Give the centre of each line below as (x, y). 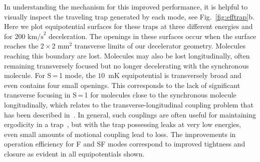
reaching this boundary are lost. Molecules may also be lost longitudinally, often (127, 55)
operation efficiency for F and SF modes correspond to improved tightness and (125, 144)
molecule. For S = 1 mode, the (50, 75)
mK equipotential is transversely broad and (175, 75)
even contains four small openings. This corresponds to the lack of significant (122, 85)
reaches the (21, 46)
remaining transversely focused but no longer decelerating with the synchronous (126, 65)
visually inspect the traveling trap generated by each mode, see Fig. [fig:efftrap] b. (129, 16)
